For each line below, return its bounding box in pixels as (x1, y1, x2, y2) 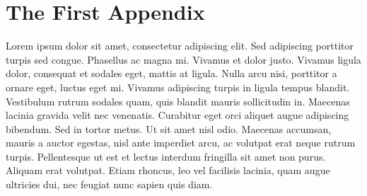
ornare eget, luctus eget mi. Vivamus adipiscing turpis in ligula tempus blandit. (6, 79, 350, 94)
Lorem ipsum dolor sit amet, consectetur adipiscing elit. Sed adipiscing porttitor (6, 38, 354, 53)
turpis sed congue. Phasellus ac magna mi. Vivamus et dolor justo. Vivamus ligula (6, 52, 361, 67)
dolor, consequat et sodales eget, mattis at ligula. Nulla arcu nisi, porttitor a (6, 66, 337, 81)
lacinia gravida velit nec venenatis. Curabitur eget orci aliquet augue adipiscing (6, 108, 349, 122)
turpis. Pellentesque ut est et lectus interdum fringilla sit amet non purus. (6, 149, 326, 163)
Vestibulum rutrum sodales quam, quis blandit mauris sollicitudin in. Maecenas (6, 93, 350, 108)
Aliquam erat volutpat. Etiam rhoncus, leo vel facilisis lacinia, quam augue (6, 163, 330, 178)
